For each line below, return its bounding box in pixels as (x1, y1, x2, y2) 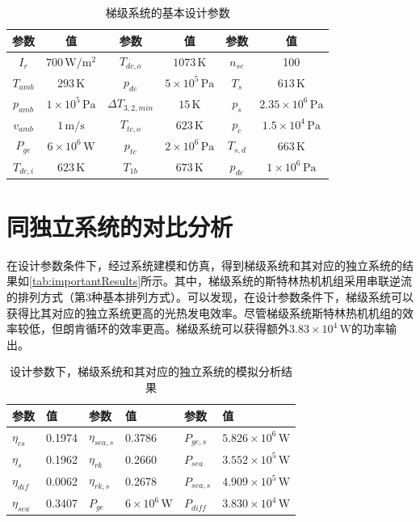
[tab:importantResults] (29, 272, 141, 289)
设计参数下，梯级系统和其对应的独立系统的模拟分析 (10, 363, 282, 380)
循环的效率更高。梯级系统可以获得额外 (85, 320, 289, 337)
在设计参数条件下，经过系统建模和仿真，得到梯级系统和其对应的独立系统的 (6, 256, 402, 273)
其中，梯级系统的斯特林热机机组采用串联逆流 (174, 272, 413, 289)
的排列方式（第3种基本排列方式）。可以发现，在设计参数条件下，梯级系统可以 (6, 288, 414, 305)
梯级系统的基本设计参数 (105, 4, 230, 20)
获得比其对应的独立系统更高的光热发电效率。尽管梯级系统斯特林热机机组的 (6, 304, 402, 321)
